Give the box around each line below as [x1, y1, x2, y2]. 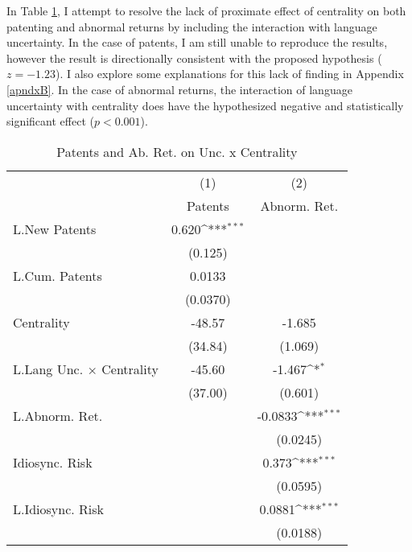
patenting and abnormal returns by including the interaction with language [6, 18, 377, 35]
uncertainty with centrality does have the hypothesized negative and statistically [6, 97, 404, 113]
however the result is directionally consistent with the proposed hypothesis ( [6, 49, 382, 66]
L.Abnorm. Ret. [13, 406, 103, 425]
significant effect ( [6, 113, 94, 130]
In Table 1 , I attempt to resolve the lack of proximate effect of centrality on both [6, 2, 406, 19]
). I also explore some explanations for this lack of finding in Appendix [55, 65, 404, 82]
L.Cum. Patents [13, 266, 102, 285]
